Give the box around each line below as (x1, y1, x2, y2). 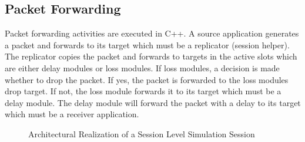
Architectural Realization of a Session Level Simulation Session (28, 127, 255, 140)
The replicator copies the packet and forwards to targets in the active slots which (5, 50, 297, 62)
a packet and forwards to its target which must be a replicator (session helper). (5, 38, 290, 51)
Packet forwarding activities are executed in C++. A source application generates (5, 27, 299, 39)
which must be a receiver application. (5, 108, 139, 120)
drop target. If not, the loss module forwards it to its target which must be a (5, 85, 281, 97)
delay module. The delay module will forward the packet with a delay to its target (5, 96, 301, 108)
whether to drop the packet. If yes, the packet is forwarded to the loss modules (5, 73, 289, 85)
